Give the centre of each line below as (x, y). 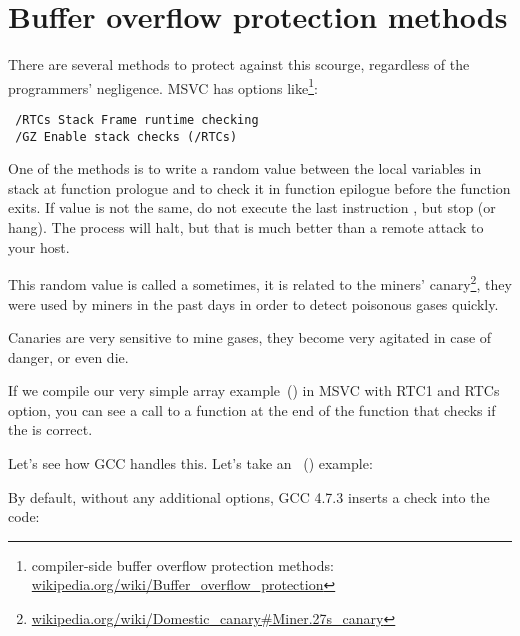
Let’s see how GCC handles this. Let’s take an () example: (190, 463)
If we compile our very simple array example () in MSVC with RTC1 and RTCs (254, 390)
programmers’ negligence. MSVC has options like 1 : (163, 86)
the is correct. (50, 429)
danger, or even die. (68, 356)
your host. (39, 246)
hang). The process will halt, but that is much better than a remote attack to (246, 227)
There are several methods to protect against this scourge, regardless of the (239, 64)
